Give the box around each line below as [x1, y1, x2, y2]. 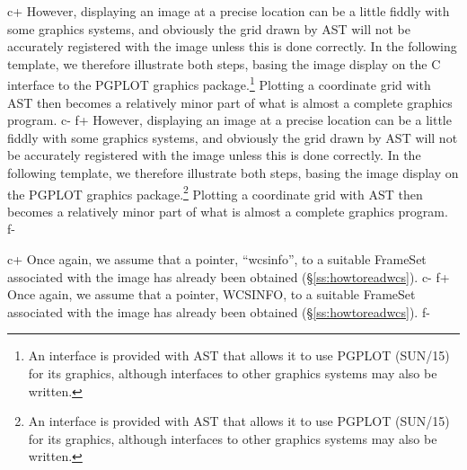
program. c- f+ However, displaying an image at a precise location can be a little [7, 111, 452, 129]
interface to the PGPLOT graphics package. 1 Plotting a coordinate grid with [7, 73, 431, 94]
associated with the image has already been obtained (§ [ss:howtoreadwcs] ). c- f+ [7, 267, 450, 286]
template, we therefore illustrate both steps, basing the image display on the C [7, 54, 441, 73]
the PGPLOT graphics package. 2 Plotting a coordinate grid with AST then [7, 182, 423, 203]
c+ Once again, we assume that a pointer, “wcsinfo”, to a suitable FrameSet [7, 250, 427, 269]
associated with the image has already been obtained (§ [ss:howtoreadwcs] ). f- [7, 302, 430, 321]
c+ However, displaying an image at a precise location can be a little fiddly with [7, 2, 450, 20]
